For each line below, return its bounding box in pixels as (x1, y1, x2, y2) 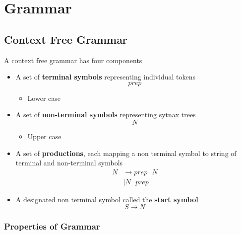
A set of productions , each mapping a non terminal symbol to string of (15, 148, 237, 158)
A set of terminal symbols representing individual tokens (15, 72, 196, 82)
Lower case (27, 92, 60, 103)
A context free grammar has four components (4, 55, 142, 65)
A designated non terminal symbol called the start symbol (15, 194, 198, 204)
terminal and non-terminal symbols (15, 157, 123, 168)
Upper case (27, 131, 61, 141)
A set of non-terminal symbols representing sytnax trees (15, 109, 196, 120)
